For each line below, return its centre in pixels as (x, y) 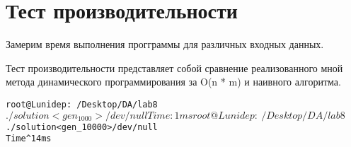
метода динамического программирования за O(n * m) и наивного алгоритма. (173, 82)
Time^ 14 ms (29, 139)
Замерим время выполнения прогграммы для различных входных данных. (165, 44)
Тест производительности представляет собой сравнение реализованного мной (174, 67)
